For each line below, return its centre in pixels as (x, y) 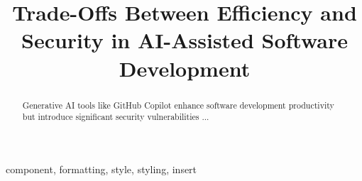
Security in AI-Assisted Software (185, 40)
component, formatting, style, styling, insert (102, 169)
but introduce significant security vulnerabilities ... (116, 117)
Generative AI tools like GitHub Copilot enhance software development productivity (178, 105)
